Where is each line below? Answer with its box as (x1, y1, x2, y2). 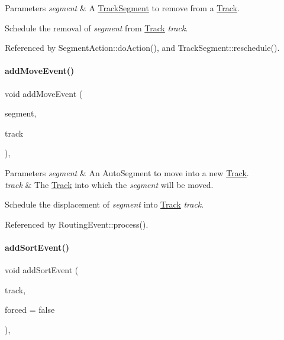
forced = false (5, 303, 55, 316)
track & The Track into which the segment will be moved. (5, 178, 214, 190)
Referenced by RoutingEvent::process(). (5, 218, 149, 230)
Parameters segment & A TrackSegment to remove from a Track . (5, 2, 240, 14)
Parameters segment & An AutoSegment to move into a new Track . (5, 166, 249, 179)
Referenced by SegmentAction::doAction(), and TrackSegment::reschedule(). (5, 41, 280, 54)
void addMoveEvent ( (5, 87, 83, 99)
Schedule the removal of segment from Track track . (5, 21, 188, 34)
